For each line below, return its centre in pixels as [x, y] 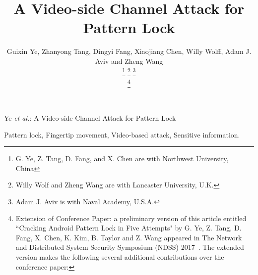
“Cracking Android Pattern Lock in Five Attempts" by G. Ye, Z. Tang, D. [129, 228]
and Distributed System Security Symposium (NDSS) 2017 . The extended [130, 247]
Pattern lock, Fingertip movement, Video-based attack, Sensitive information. [122, 134]
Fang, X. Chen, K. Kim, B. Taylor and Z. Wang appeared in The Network [129, 237]
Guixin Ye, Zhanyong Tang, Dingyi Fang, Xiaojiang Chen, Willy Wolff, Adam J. [129, 51]
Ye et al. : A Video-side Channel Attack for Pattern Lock [90, 118]
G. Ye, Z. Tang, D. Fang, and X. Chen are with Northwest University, [122, 159]
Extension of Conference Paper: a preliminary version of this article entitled [131, 218]
